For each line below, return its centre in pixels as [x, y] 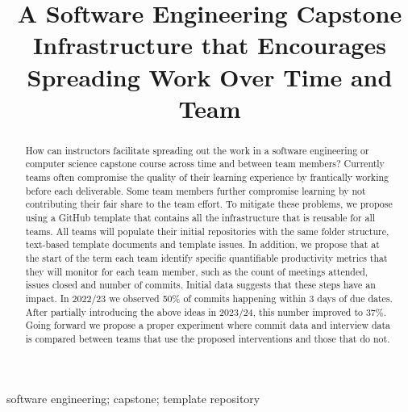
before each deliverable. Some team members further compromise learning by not [196, 190]
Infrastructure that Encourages [210, 45]
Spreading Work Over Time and [210, 76]
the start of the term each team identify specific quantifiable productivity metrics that [206, 257]
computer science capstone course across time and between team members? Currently [205, 164]
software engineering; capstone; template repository [133, 398]
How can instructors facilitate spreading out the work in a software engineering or [197, 150]
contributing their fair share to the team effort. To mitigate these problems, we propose [209, 204]
